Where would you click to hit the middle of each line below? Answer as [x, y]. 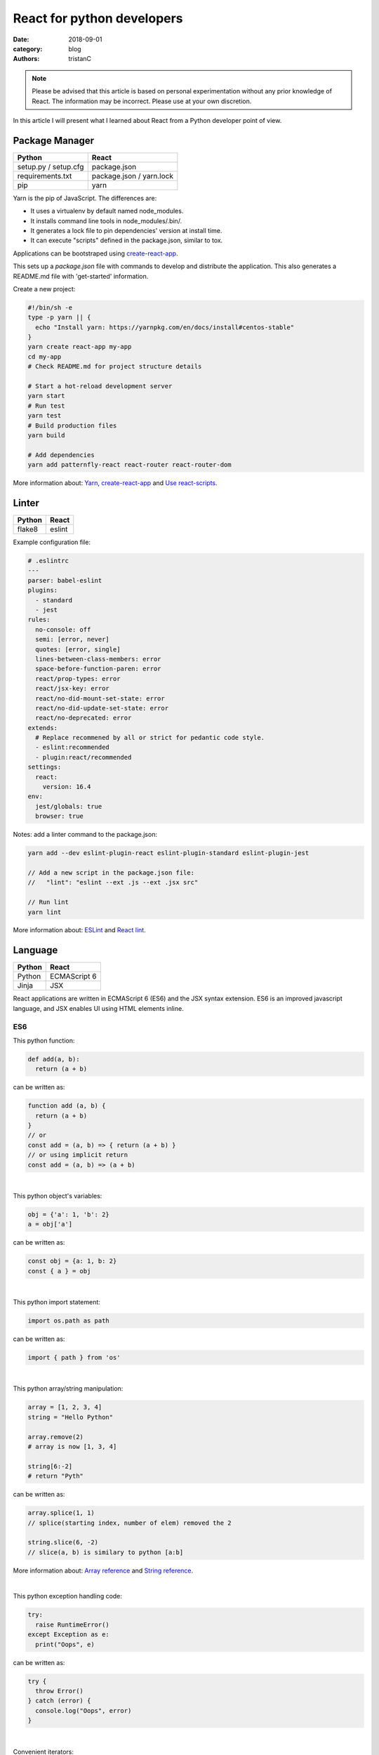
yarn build [46, 435]
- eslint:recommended [73, 747]
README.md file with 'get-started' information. [81, 276]
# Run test [46, 406]
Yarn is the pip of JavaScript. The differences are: [85, 198]
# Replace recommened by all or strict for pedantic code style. [150, 738]
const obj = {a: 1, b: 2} [72, 1261]
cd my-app [45, 357]
